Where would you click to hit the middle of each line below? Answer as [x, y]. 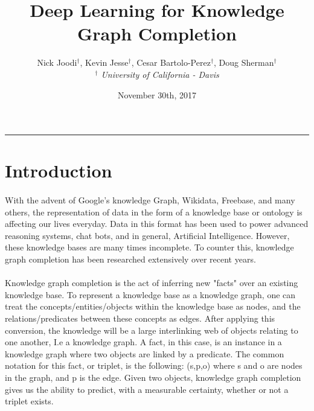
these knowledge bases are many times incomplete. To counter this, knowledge [149, 247]
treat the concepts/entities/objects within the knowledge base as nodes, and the [153, 306]
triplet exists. [29, 401]
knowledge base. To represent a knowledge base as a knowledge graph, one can [150, 294]
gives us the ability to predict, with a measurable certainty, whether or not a [147, 389]
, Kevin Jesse [104, 62]
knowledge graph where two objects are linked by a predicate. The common [145, 353]
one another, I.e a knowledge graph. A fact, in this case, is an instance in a [143, 342]
